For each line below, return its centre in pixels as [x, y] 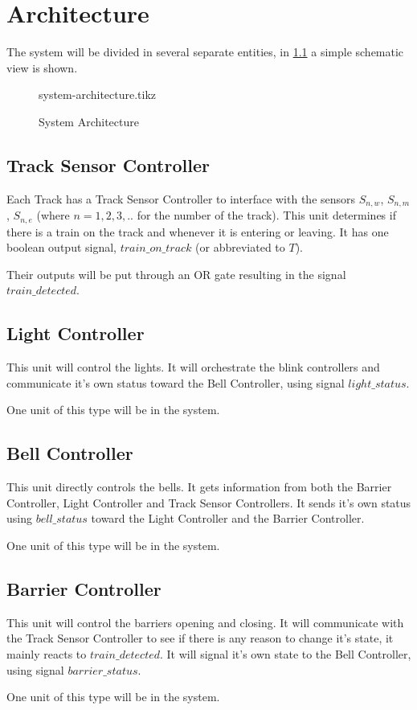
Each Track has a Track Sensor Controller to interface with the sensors [181, 198]
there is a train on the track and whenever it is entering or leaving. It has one [198, 231]
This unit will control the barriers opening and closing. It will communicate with [205, 622]
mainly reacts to [47, 653]
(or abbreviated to [240, 247]
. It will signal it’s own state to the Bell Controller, [286, 653]
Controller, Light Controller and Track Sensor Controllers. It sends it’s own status [209, 502]
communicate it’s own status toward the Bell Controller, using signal [176, 382]
